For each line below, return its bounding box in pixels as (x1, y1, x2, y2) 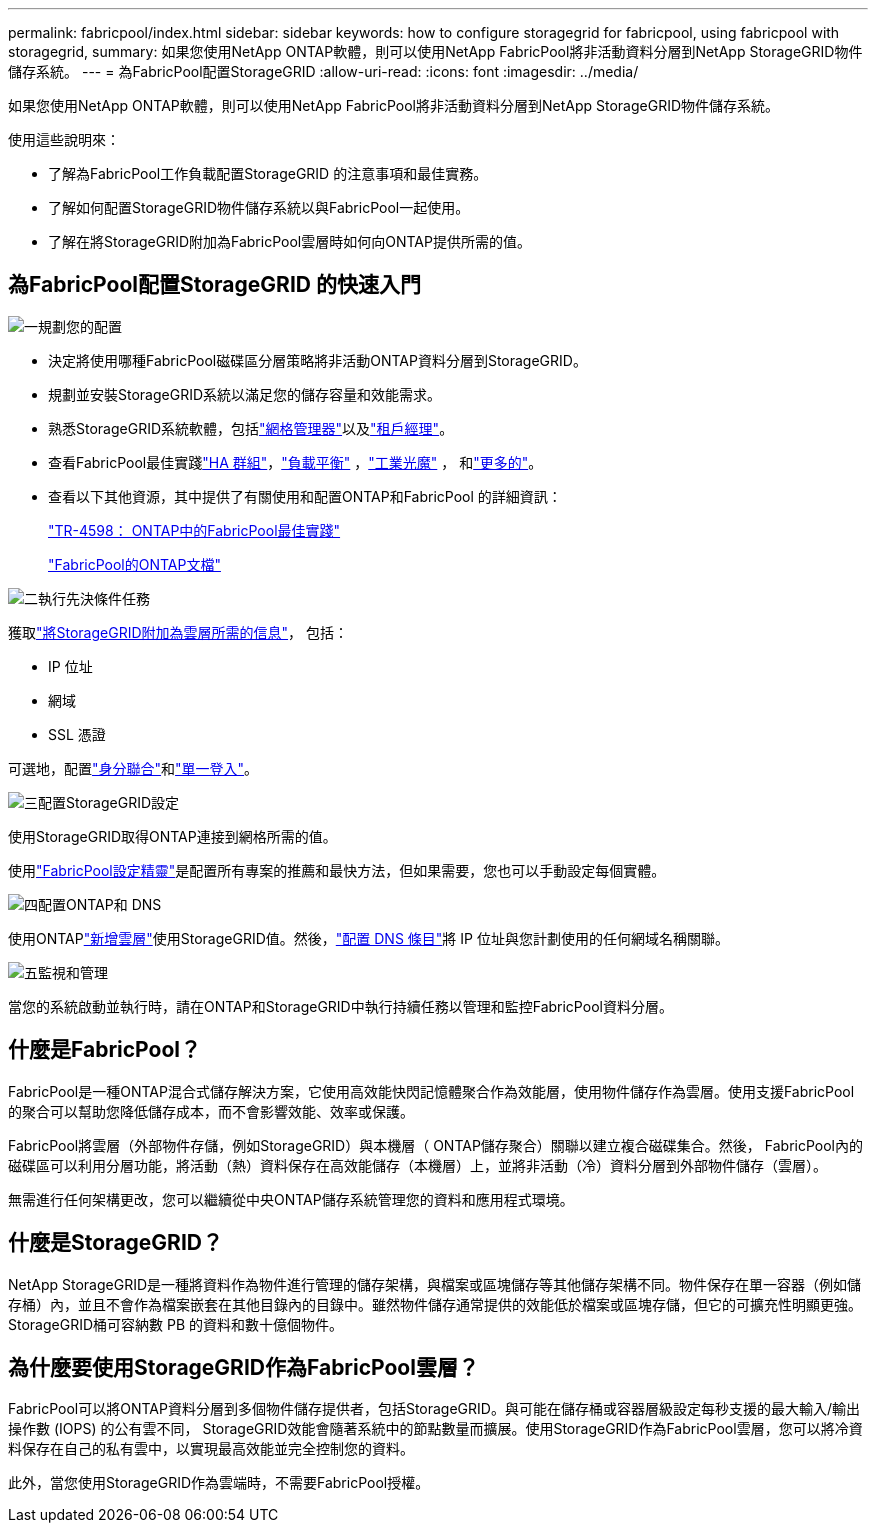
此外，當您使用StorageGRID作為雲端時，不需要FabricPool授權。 (8, 1474, 430, 1492)
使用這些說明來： (8, 131, 120, 148)
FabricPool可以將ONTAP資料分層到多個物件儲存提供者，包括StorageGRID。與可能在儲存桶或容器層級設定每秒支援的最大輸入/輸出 (8, 1400, 860, 1418)
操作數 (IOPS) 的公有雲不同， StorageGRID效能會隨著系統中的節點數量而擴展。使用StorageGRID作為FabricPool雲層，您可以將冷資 (8, 1420, 863, 1438)
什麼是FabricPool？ (8, 1037, 201, 1063)
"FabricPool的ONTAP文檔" (48, 555, 221, 573)
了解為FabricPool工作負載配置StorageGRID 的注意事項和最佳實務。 (48, 165, 488, 182)
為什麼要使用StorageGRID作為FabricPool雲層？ (8, 1354, 479, 1380)
